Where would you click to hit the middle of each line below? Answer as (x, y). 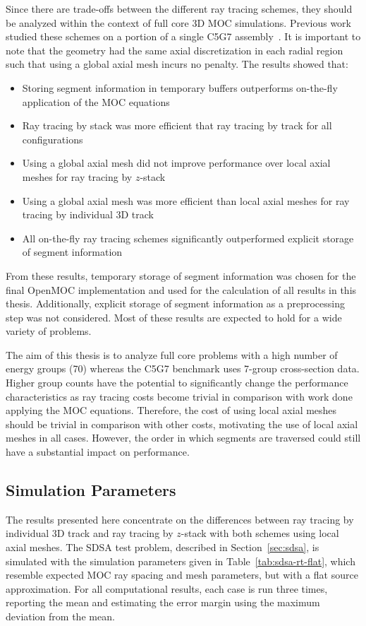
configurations (53, 139)
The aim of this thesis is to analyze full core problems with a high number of (172, 354)
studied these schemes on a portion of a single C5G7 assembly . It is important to (183, 36)
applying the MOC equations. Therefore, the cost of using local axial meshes (171, 410)
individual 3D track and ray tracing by (90, 533)
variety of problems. (49, 331)
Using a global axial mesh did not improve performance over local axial (176, 163)
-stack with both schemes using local (260, 533)
